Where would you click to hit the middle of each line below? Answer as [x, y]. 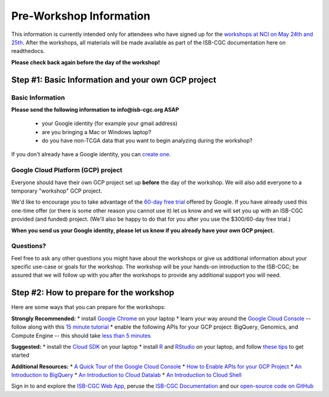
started [20, 355]
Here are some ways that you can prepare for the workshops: [88, 307]
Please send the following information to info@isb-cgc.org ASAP [95, 109]
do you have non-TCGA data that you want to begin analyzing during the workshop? [147, 141]
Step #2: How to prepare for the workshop [93, 293]
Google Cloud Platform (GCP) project [67, 170]
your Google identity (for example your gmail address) [110, 123]
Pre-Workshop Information [81, 16]
